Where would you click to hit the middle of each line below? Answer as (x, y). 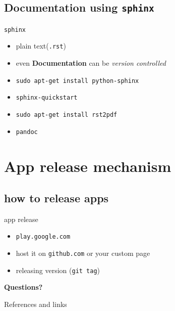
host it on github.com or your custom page (83, 253)
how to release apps (56, 198)
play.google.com (43, 237)
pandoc (27, 132)
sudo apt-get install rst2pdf (67, 115)
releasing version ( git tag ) (58, 270)
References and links (36, 304)
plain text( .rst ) (41, 46)
